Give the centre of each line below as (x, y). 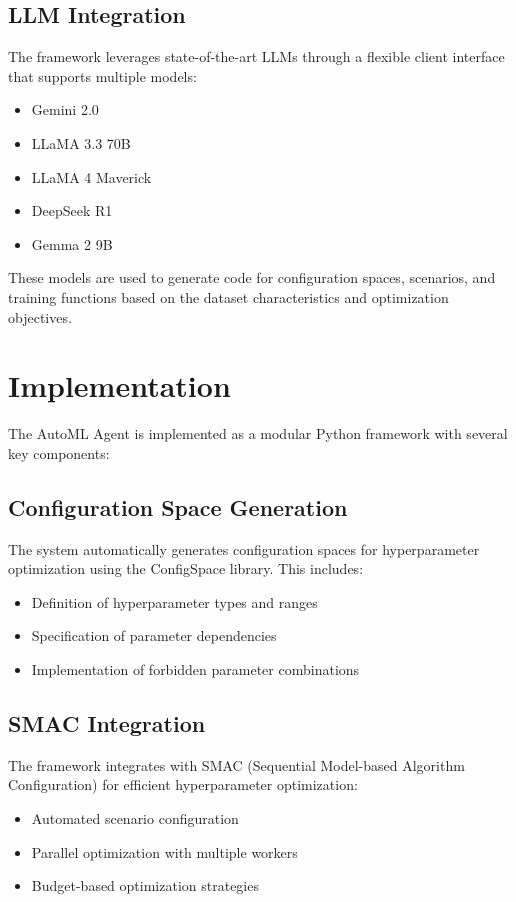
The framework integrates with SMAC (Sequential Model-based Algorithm (236, 764)
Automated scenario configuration (135, 818)
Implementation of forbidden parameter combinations (195, 669)
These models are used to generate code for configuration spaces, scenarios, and (252, 277)
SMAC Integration (107, 723)
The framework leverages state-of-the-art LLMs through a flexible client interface (256, 56)
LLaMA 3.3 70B (81, 142)
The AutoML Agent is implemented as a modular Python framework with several (258, 433)
